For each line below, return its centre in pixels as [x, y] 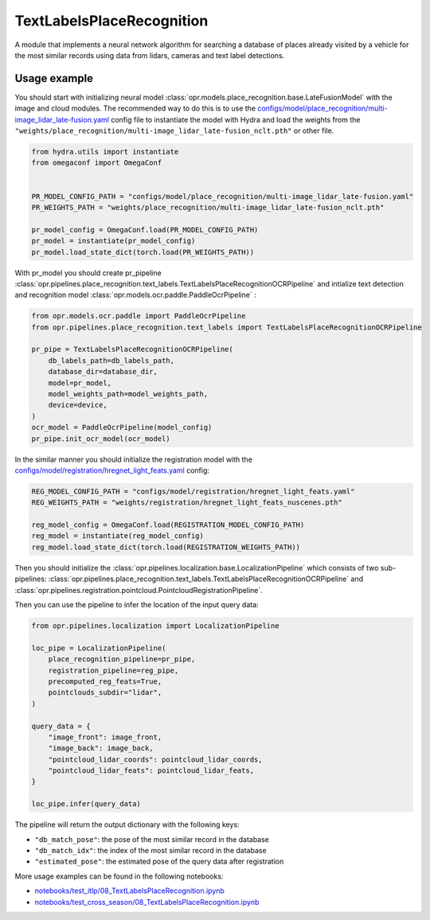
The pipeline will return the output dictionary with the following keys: [127, 824]
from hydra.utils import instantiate [105, 152]
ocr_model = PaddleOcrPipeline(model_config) [122, 427]
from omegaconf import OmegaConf [97, 163]
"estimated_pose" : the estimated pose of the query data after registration [159, 862]
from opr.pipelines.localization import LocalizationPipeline [155, 626]
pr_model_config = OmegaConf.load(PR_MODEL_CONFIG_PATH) [145, 230]
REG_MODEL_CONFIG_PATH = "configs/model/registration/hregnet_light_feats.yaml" [193, 491]
